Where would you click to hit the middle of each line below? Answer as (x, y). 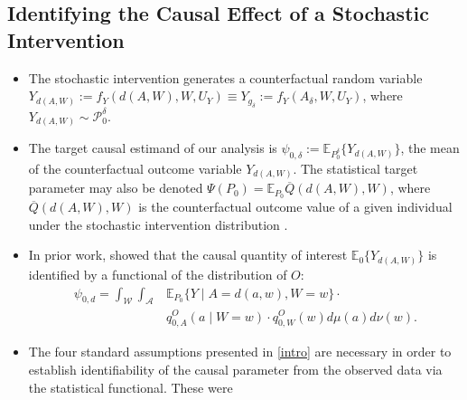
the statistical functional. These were (131, 387)
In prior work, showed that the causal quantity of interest (188, 255)
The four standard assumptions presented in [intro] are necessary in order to (240, 352)
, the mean (430, 148)
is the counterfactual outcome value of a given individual (295, 207)
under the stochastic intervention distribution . (158, 224)
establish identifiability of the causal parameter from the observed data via (235, 369)
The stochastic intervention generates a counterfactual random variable (225, 77)
